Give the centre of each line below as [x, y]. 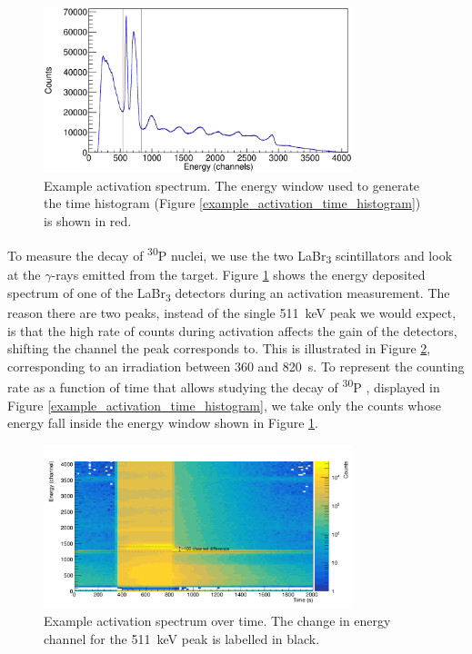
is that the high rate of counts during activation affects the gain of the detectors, [232, 330]
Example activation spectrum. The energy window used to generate [232, 185]
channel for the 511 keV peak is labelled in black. [182, 638]
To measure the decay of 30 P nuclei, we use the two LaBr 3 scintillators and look [230, 254]
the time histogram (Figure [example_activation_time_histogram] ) [232, 203]
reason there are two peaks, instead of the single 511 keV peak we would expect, [232, 313]
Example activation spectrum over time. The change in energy [217, 620]
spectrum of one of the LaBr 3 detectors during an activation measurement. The [229, 293]
